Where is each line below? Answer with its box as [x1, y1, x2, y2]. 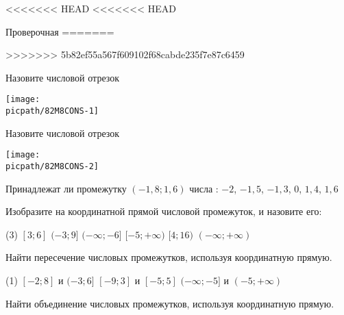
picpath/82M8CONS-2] [5, 161, 99, 171]
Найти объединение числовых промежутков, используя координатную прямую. [5, 296, 334, 310]
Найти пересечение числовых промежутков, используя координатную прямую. [5, 250, 332, 264]
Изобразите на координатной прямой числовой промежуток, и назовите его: [5, 204, 322, 218]
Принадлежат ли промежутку [5, 181, 127, 195]
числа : [189, 181, 219, 195]
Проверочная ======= [5, 24, 114, 38]
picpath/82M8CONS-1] [5, 106, 99, 116]
